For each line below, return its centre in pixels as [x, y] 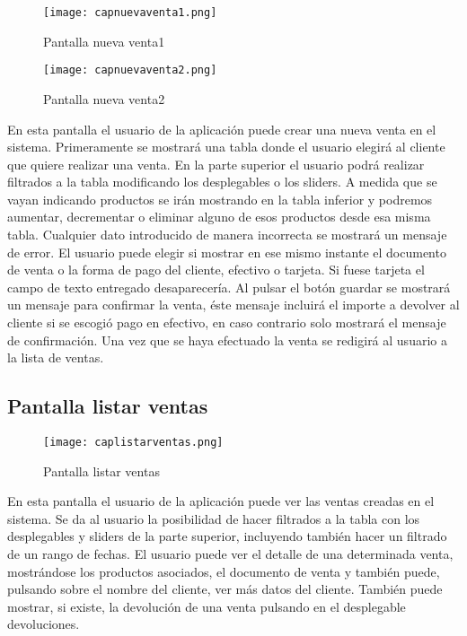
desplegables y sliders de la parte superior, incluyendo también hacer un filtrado [227, 536]
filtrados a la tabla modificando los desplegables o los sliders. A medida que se [222, 182]
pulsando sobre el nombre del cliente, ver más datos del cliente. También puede [225, 589]
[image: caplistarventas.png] [133, 443]
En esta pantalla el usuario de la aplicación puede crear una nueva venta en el [222, 129]
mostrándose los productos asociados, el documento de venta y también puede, [224, 571]
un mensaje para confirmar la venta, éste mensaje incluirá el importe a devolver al [233, 305]
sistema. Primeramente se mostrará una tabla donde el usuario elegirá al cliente [226, 147]
